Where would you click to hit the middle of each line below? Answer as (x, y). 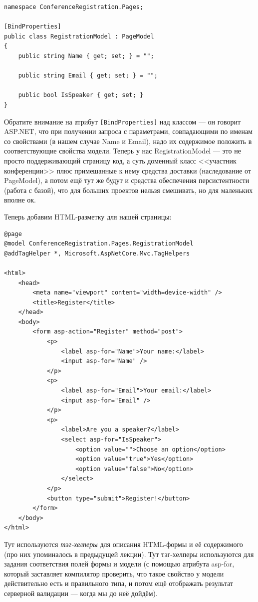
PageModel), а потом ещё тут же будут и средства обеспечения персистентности (127, 180)
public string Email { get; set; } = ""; (88, 76)
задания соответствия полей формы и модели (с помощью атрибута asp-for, (119, 564)
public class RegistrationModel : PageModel (79, 36)
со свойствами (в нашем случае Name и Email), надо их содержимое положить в (128, 141)
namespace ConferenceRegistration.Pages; (74, 7)
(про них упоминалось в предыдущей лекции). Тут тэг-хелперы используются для (129, 554)
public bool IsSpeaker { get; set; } (81, 95)
